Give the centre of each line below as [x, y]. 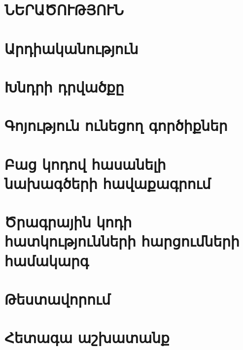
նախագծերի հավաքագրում [108, 183]
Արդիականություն [71, 48]
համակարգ [47, 260]
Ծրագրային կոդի [68, 222]
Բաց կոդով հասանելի [85, 164]
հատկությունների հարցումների [122, 241]
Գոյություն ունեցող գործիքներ [116, 125]
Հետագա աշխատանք [87, 337]
